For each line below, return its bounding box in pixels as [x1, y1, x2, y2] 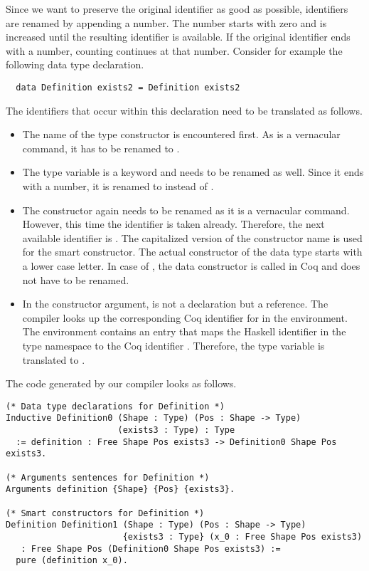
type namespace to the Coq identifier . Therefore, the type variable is [22, 337, 325, 352]
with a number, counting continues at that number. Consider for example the [6, 43, 343, 58]
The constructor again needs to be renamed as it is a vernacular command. [22, 202, 350, 217]
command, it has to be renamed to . [22, 140, 180, 155]
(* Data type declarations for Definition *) [6, 401, 225, 412]
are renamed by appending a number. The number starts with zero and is [6, 15, 327, 30]
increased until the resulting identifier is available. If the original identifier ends [6, 29, 351, 44]
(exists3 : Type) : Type [117, 425, 235, 436]
